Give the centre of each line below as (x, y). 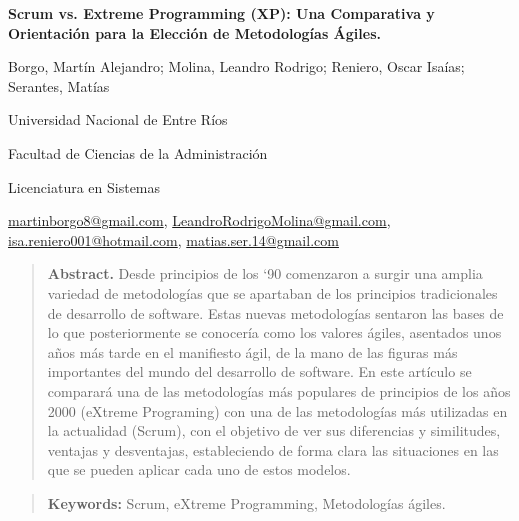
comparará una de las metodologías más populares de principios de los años (279, 390)
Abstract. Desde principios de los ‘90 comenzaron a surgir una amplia (265, 273)
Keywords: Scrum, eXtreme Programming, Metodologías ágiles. (246, 502)
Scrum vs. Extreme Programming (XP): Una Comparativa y (221, 13)
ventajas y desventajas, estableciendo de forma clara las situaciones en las (273, 449)
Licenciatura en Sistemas (84, 186)
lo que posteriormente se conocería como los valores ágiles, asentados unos (274, 332)
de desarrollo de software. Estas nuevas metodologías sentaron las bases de (275, 312)
